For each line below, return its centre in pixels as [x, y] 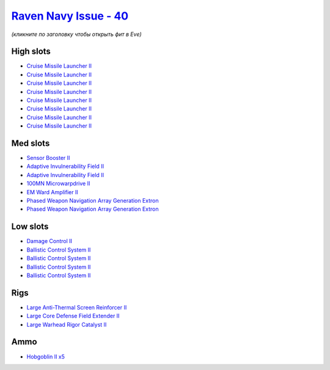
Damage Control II [50, 241]
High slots [31, 52]
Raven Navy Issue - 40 [70, 16]
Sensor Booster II [48, 158]
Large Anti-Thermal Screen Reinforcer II [77, 307]
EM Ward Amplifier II [53, 192]
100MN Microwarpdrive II [58, 184]
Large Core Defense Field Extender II [73, 316]
